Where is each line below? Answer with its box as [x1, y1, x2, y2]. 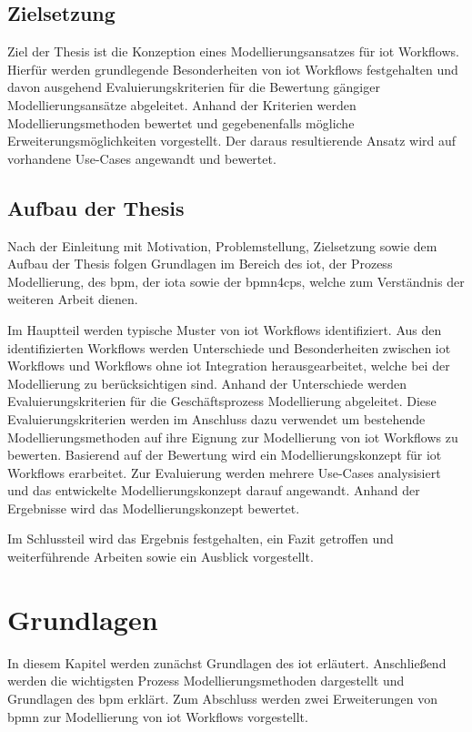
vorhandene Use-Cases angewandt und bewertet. [7, 148, 276, 168]
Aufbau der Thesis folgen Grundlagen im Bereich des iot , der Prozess [7, 254, 393, 273]
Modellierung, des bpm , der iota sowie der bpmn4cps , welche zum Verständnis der [7, 271, 465, 290]
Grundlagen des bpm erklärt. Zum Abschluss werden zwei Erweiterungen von [7, 688, 437, 707]
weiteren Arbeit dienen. [7, 290, 138, 309]
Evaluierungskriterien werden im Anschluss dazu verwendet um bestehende [7, 409, 426, 428]
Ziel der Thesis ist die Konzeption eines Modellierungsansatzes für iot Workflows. [7, 42, 459, 61]
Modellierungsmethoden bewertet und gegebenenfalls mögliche [7, 113, 355, 132]
